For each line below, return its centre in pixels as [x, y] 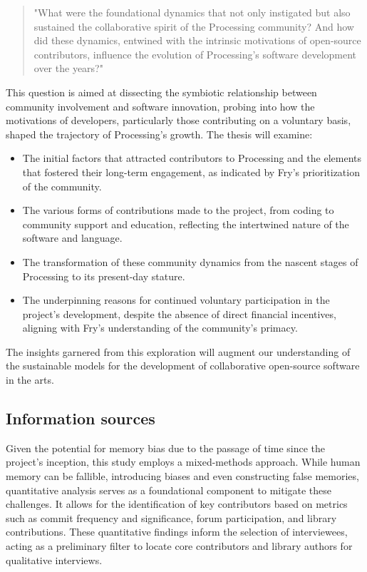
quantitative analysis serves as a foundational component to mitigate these [169, 490]
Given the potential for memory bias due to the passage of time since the [166, 448]
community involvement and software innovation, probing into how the [160, 106]
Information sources [81, 418]
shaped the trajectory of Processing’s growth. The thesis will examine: [159, 134]
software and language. [72, 238]
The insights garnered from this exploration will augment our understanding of [178, 351]
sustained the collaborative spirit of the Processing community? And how [194, 26]
